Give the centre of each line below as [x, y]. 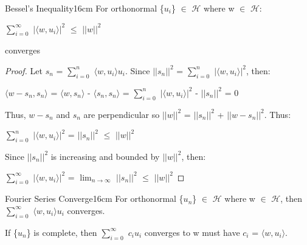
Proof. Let [24, 70]
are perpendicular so [122, 114]
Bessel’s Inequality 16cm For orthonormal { [85, 8]
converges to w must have [192, 232]
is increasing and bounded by [105, 156]
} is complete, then [62, 232]
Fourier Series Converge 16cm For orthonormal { [94, 198]
